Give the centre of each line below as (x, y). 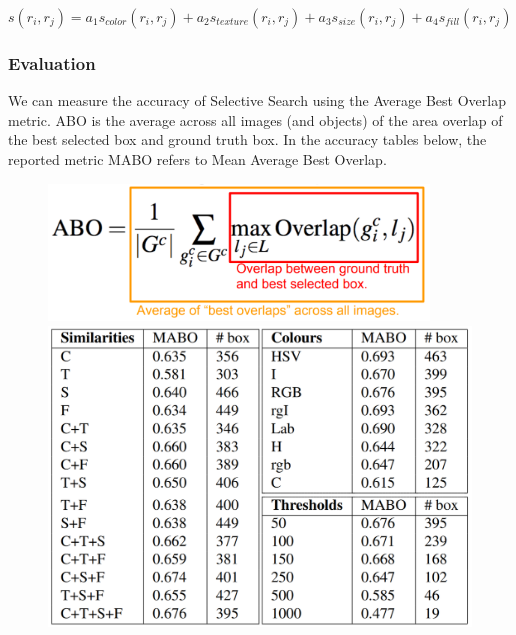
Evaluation (52, 62)
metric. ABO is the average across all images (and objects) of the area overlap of (255, 119)
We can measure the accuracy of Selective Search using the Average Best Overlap (257, 100)
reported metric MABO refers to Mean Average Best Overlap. (197, 159)
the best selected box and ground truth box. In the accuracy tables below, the (247, 139)
